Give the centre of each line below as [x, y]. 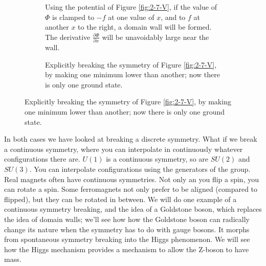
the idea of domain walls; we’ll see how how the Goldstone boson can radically [127, 219]
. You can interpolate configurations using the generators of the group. [140, 169]
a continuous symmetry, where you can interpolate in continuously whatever [124, 149]
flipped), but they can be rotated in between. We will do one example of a [120, 199]
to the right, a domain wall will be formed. [145, 27]
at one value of [131, 17]
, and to [173, 17]
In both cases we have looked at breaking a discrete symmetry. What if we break [131, 139]
